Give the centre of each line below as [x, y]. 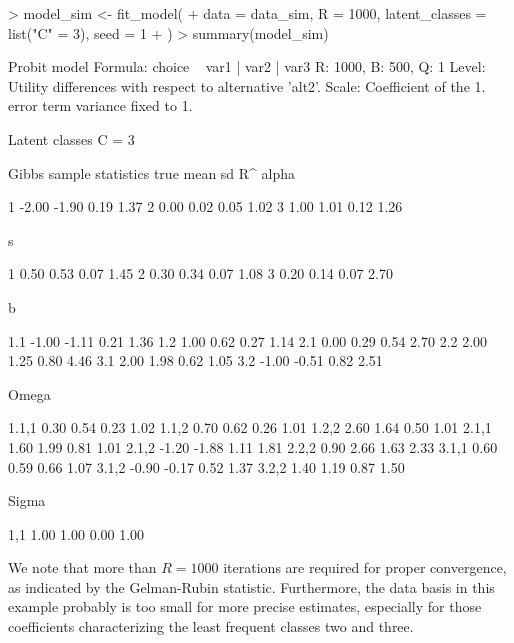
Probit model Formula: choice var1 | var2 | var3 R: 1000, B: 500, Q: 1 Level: [247, 66]
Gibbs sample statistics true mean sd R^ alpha [151, 172]
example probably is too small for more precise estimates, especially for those [245, 606]
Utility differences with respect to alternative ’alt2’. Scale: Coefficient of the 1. [247, 85]
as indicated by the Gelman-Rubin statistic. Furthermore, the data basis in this [251, 586]
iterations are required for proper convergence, [365, 567]
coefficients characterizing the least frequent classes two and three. [211, 626]
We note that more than [82, 567]
